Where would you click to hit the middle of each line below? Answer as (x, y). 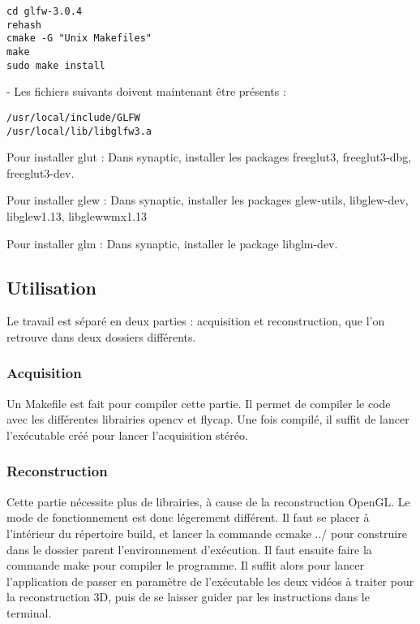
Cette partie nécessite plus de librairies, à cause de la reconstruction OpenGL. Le (208, 501)
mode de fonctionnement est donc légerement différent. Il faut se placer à (188, 517)
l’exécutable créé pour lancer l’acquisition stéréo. (127, 435)
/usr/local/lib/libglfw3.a (79, 131)
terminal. (29, 612)
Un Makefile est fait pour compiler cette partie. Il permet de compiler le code (199, 403)
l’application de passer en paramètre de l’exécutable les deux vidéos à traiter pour (210, 581)
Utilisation (51, 287)
